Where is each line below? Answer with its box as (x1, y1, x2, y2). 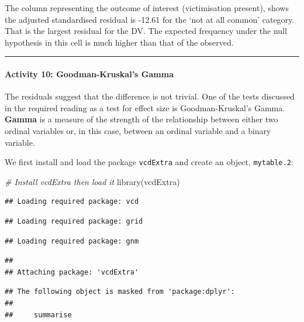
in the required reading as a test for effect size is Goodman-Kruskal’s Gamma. (5, 101, 285, 114)
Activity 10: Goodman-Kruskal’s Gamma (5, 67, 174, 80)
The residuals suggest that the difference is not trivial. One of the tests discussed (5, 90, 295, 102)
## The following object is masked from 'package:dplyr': (5, 287, 235, 296)
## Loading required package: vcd (5, 197, 139, 206)
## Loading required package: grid (5, 217, 143, 225)
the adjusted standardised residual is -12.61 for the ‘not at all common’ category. (5, 13, 295, 25)
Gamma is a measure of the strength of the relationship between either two (5, 113, 278, 125)
